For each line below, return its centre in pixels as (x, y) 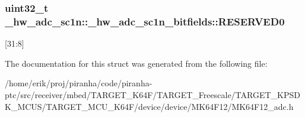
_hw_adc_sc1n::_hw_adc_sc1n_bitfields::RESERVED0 (145, 21)
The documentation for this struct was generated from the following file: (136, 63)
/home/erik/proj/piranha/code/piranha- (79, 83)
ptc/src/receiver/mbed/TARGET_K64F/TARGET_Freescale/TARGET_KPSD (152, 94)
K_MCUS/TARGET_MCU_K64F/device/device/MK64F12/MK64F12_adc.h (149, 106)
